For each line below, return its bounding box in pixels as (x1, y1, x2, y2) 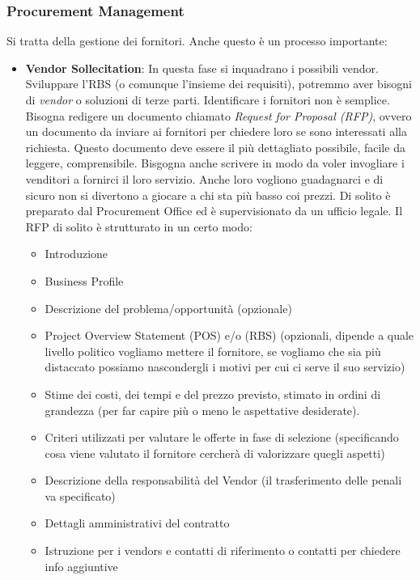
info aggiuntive (45, 557, 118, 574)
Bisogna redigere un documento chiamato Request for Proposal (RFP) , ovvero (25, 107, 412, 124)
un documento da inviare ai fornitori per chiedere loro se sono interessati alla (25, 123, 407, 140)
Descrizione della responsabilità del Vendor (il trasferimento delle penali (45, 472, 402, 489)
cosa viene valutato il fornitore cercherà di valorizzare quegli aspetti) (45, 444, 385, 461)
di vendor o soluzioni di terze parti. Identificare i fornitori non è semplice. (25, 91, 390, 108)
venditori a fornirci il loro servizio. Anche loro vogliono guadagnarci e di (25, 170, 384, 187)
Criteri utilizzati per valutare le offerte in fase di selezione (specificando (45, 429, 399, 446)
